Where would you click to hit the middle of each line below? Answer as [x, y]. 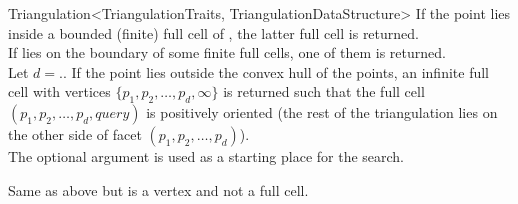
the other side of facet [75, 134]
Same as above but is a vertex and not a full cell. [158, 189]
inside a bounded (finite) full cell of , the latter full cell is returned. [213, 32]
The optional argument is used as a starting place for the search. [206, 156]
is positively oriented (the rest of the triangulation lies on [322, 112]
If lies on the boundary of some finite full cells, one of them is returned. [227, 52]
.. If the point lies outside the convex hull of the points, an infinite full [274, 71]
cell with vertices [59, 91]
